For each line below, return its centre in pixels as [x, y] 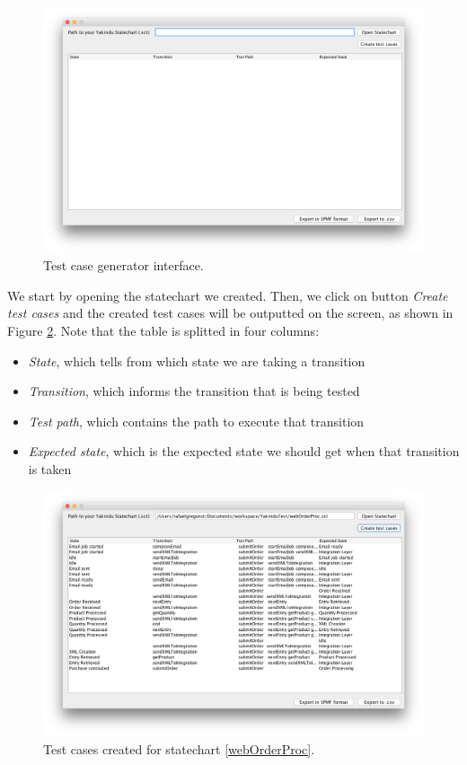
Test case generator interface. [123, 265]
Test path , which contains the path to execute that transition [196, 421]
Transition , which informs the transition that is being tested [194, 391]
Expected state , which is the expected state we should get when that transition [244, 451]
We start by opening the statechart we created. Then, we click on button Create [228, 295]
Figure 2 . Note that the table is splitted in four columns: [163, 331]
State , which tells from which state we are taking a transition [197, 361]
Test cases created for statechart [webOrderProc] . [179, 748]
